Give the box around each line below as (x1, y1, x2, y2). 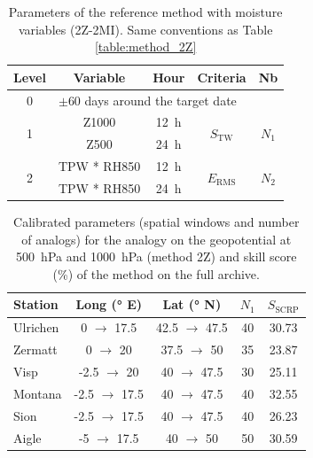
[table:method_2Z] (94, 37, 197, 56)
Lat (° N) (162, 295, 222, 314)
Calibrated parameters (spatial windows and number (13, 213, 300, 231)
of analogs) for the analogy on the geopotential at (21, 229, 292, 248)
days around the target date (84, 90, 237, 109)
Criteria (197, 67, 246, 86)
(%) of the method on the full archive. (52, 264, 260, 283)
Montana (13, 384, 62, 402)
